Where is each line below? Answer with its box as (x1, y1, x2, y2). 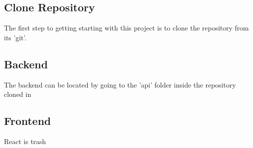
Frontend (4, 113, 51, 128)
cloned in (4, 89, 32, 99)
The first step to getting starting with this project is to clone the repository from (4, 23, 249, 33)
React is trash (4, 136, 46, 146)
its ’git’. (4, 32, 27, 42)
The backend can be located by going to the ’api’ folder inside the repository (4, 79, 236, 89)
